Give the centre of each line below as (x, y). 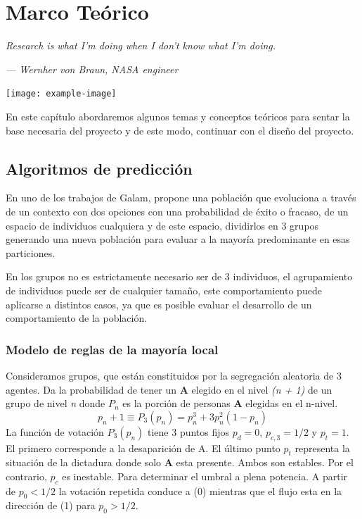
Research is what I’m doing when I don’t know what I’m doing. (141, 45)
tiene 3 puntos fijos (189, 431)
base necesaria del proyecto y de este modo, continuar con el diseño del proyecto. (180, 130)
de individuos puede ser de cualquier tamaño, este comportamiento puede (164, 290)
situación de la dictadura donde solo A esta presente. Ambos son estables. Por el (180, 462)
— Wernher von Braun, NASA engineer (92, 69)
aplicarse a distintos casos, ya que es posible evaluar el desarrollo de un (159, 304)
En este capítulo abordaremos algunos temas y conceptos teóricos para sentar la (178, 116)
